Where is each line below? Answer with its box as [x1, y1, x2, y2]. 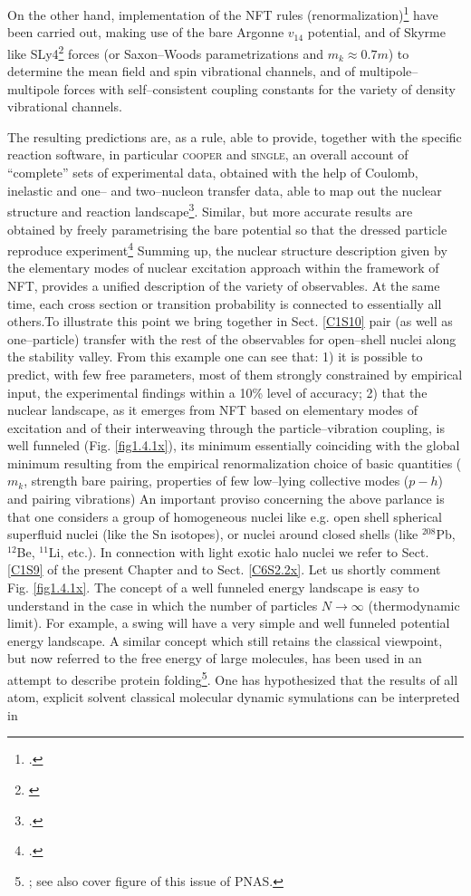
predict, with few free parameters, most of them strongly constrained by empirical [7, 364, 463, 383]
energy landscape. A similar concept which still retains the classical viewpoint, [7, 631, 443, 650]
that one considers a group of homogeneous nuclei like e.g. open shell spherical [7, 506, 442, 525]
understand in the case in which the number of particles [7, 595, 318, 614]
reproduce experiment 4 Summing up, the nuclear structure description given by [7, 238, 447, 259]
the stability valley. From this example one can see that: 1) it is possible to [7, 347, 423, 366]
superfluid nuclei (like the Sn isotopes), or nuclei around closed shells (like [7, 525, 418, 544]
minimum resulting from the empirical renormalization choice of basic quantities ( [7, 453, 462, 472]
